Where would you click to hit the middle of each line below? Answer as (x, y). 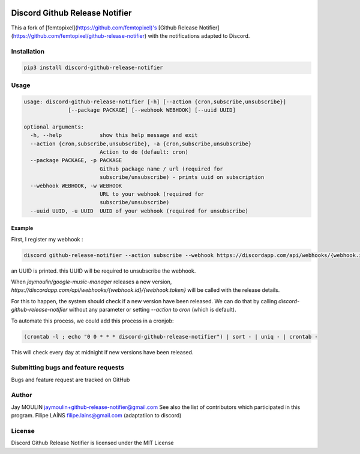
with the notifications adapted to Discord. (199, 35)
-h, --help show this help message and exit (114, 135)
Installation (28, 51)
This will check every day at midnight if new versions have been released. (102, 352)
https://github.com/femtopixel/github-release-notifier (79, 35)
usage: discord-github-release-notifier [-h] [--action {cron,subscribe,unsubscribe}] (155, 101)
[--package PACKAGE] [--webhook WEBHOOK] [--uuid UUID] (152, 110)
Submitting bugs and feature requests (68, 368)
